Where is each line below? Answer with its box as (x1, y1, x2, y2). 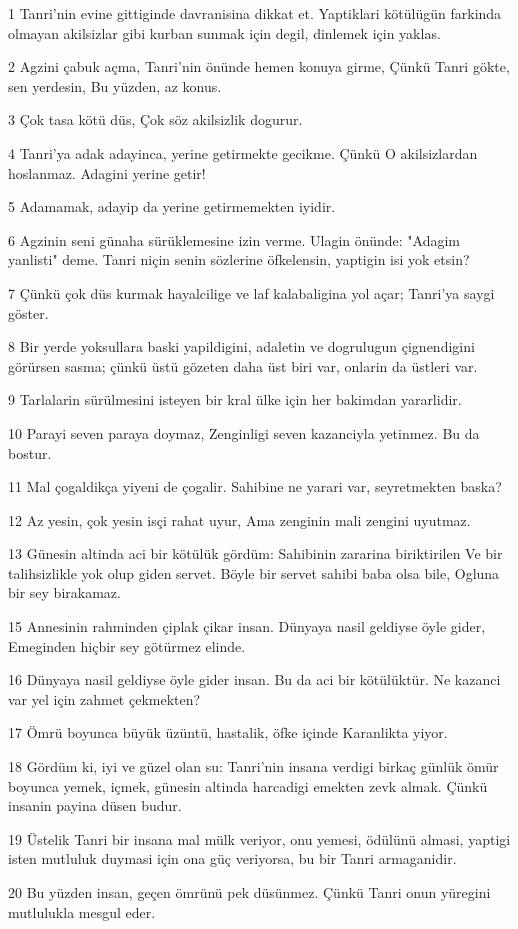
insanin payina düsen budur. (8, 795, 182, 816)
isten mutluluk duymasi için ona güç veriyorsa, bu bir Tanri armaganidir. (8, 848, 457, 869)
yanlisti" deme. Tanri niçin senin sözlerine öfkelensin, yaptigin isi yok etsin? (8, 249, 470, 270)
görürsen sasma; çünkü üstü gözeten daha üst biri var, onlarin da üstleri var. (8, 355, 478, 376)
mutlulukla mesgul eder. (8, 901, 156, 922)
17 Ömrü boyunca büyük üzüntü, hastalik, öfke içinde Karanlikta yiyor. (8, 722, 448, 743)
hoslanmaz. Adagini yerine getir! (8, 162, 206, 183)
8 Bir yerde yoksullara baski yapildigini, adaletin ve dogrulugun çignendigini (8, 336, 475, 357)
